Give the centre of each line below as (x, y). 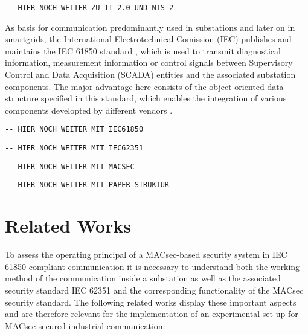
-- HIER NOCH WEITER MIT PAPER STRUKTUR (87, 185)
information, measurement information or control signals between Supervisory (149, 63)
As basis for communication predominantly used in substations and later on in (150, 27)
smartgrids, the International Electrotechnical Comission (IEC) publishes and (148, 39)
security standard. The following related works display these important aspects (151, 302)
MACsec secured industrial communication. (85, 325)
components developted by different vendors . (89, 110)
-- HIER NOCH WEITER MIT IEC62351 (74, 148)
